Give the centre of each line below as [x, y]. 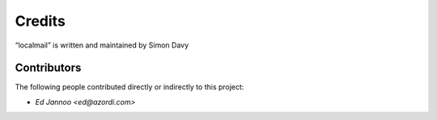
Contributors [48, 68]
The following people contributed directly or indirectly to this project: [129, 87]
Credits [40, 21]
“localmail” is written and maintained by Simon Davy [102, 45]
